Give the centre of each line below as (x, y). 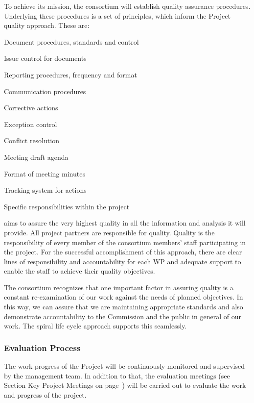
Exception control (31, 124)
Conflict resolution (32, 140)
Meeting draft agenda (36, 157)
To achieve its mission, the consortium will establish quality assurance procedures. (127, 6)
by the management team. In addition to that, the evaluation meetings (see (117, 375)
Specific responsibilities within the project (67, 206)
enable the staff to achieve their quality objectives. (80, 271)
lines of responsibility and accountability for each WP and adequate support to (123, 261)
